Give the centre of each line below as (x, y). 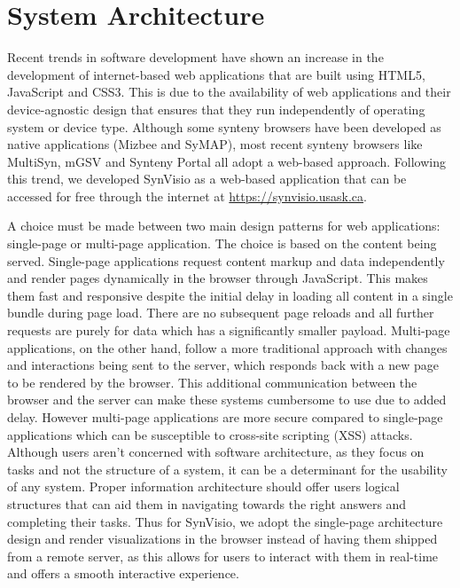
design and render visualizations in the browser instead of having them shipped (222, 539)
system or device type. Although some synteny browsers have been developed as (224, 126)
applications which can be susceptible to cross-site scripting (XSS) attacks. (210, 434)
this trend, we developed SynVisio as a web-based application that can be (207, 179)
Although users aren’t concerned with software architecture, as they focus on (216, 452)
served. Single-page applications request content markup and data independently (226, 260)
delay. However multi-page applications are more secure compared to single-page (225, 417)
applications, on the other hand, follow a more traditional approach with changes (227, 347)
